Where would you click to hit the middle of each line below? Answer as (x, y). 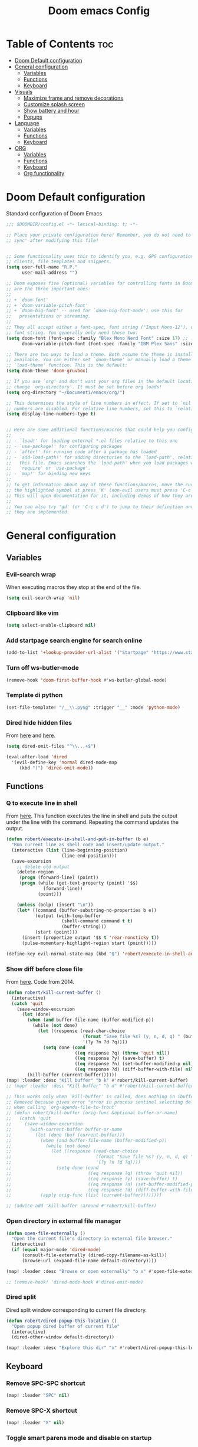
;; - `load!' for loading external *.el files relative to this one (92, 441)
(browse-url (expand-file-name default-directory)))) (89, 1261)
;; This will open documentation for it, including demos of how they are (100, 496)
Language (27, 123)
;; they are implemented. (38, 512)
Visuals (24, 91)
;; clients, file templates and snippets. (59, 262)
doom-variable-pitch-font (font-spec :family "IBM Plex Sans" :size (108, 343)
